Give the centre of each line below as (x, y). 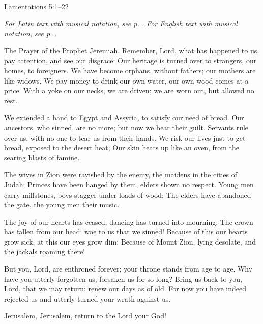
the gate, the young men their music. (62, 205)
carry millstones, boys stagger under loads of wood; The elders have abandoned (128, 194)
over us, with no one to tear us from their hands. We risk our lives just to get (125, 137)
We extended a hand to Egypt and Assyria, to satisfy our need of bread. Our (124, 117)
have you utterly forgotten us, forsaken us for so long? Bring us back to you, (123, 278)
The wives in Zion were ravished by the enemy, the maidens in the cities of (121, 174)
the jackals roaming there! (45, 251)
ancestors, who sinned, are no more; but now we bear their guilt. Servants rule (126, 127)
